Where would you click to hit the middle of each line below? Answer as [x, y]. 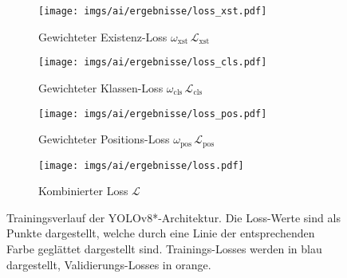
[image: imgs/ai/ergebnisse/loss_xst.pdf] [153, 11]
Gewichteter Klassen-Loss [101, 87]
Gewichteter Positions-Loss [104, 139]
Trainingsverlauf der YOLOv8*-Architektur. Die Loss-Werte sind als [173, 217]
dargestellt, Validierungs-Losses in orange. [109, 264]
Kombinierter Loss [83, 191]
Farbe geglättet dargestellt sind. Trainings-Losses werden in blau [164, 249]
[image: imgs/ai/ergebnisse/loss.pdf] [141, 165]
